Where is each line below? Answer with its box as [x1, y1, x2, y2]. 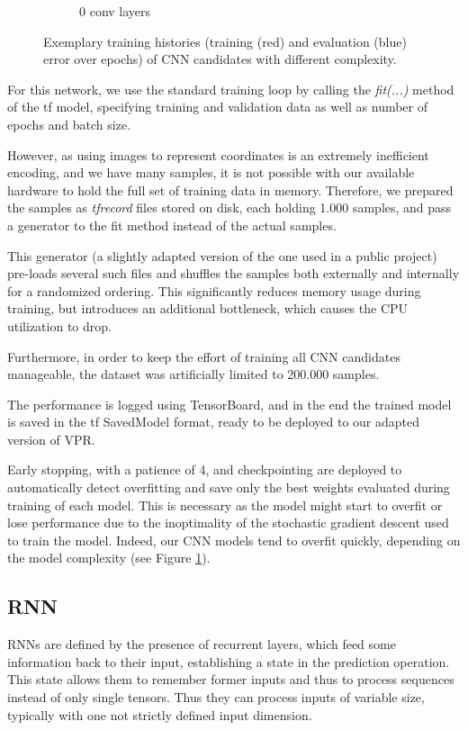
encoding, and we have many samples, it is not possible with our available [7, 163, 415, 182]
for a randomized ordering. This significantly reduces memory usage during [7, 281, 421, 300]
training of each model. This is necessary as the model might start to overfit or [7, 495, 443, 514]
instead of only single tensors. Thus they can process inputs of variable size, [7, 688, 425, 707]
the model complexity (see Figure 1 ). [7, 548, 211, 567]
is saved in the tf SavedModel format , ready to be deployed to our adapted [7, 412, 420, 431]
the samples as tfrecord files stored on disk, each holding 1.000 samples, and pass [7, 198, 452, 217]
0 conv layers [79, 2, 151, 20]
